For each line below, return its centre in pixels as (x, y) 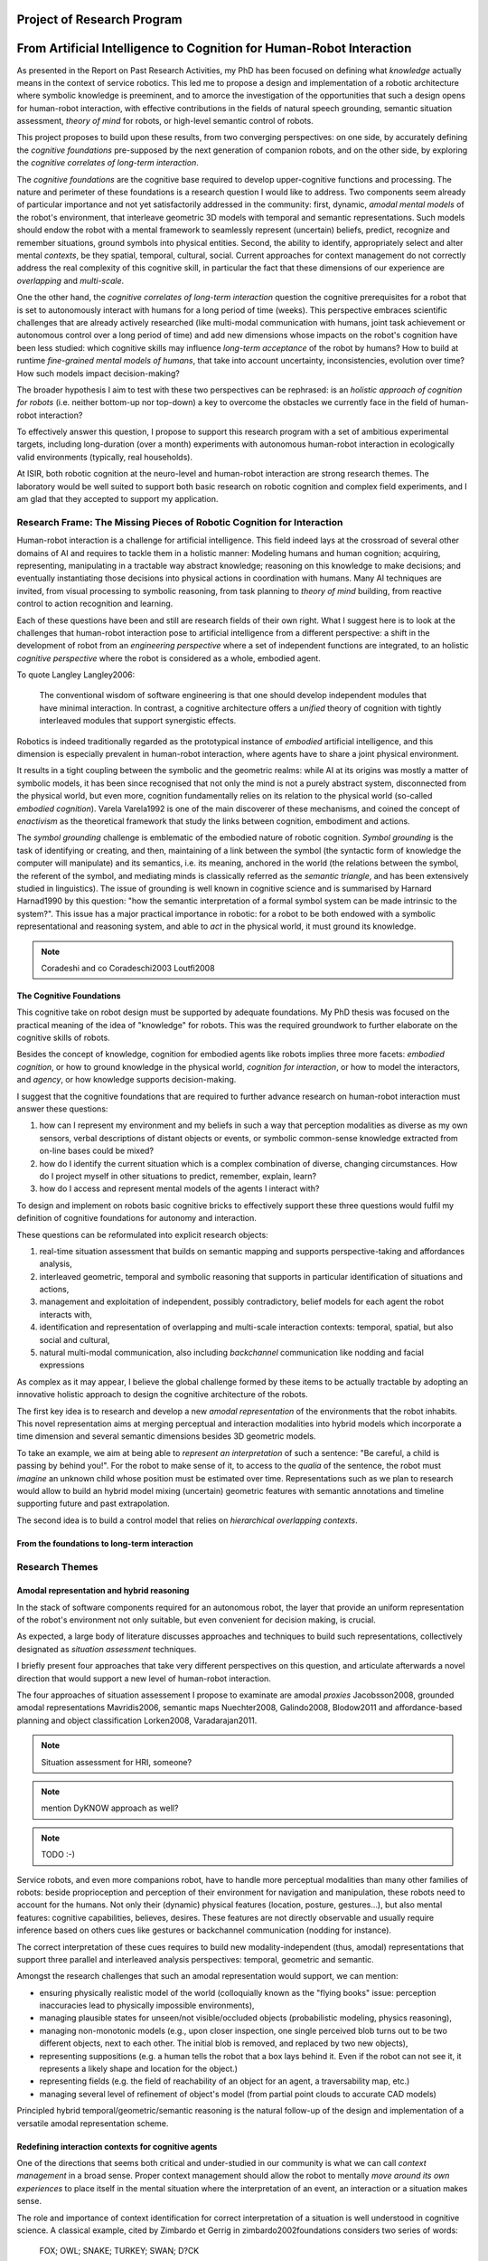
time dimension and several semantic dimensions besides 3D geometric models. (166, 1436)
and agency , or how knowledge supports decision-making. (127, 1080)
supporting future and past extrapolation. (94, 1504)
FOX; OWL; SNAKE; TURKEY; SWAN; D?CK (119, 2251)
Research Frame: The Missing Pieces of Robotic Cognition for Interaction (180, 522)
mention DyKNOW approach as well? (110, 1808)
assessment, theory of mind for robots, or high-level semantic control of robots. (165, 121)
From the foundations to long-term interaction (105, 1543)
